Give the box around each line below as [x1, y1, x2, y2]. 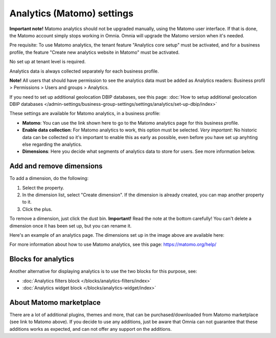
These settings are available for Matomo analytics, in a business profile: [9, 110, 160, 117]
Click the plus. [22, 206, 53, 212]
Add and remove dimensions [9, 162, 103, 171]
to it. [22, 199, 32, 205]
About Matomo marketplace [9, 298, 101, 307]
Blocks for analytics [9, 255, 74, 263]
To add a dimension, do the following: [9, 175, 89, 182]
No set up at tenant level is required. [9, 59, 86, 65]
